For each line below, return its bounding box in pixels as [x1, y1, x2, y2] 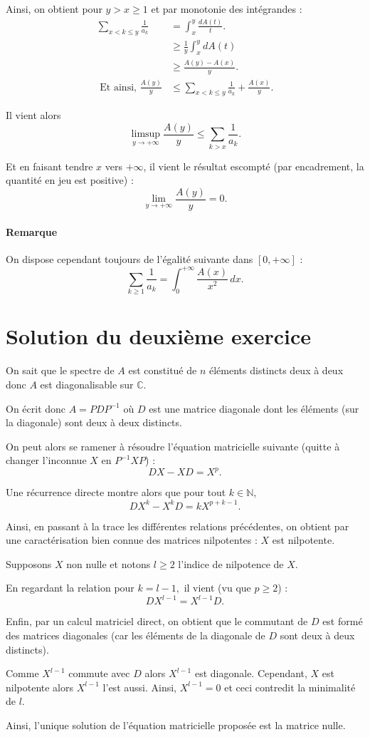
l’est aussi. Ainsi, [102, 679, 176, 694]
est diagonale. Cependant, [194, 666, 307, 681]
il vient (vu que [184, 580, 251, 595]
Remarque [6, 224, 58, 239]
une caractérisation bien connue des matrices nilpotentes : [6, 532, 258, 547]
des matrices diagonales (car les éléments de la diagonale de [6, 627, 265, 642]
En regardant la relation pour [6, 580, 134, 595]
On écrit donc [6, 401, 66, 416]
